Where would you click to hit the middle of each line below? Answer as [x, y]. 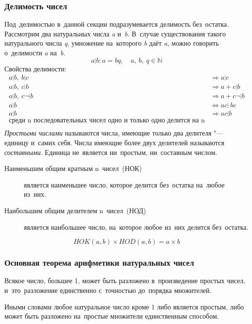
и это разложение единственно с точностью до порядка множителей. [108, 290]
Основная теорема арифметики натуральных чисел [99, 263]
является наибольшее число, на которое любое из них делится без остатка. [136, 227]
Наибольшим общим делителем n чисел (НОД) [75, 210]
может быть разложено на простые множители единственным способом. [112, 316]
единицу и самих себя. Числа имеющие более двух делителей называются [115, 142]
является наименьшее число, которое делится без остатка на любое [124, 184]
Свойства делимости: [35, 68]
